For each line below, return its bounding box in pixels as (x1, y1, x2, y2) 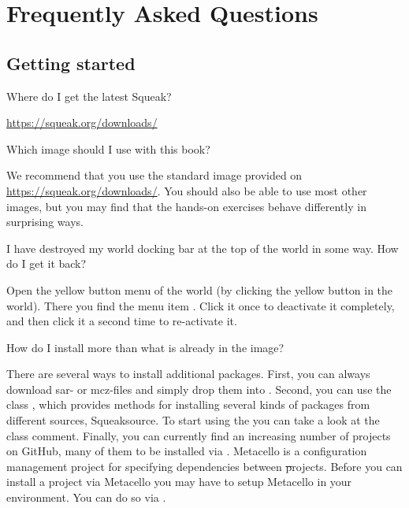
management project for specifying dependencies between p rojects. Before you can (6, 458, 403, 474)
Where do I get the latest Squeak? (6, 87, 172, 104)
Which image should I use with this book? (6, 140, 210, 157)
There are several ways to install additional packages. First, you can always (6, 365, 370, 382)
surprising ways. (6, 213, 84, 230)
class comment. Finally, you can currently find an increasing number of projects (6, 427, 391, 443)
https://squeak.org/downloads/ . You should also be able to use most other (6, 182, 367, 198)
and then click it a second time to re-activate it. (6, 313, 237, 329)
